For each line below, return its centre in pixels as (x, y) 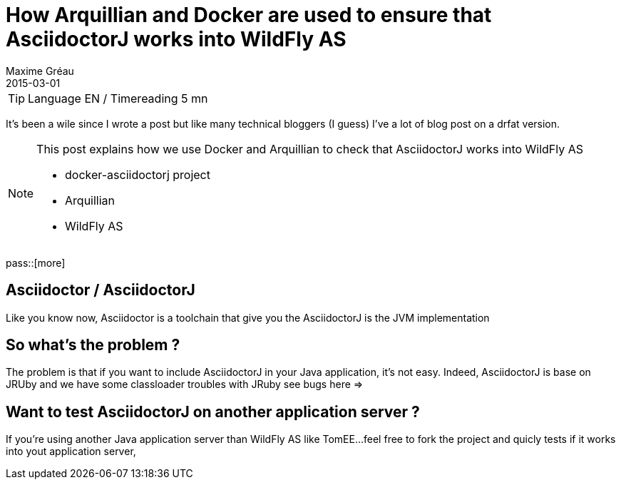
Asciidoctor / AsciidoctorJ (101, 290)
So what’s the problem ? (93, 345)
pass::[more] (36, 262)
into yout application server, (71, 451)
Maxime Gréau (40, 71)
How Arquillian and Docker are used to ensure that (249, 15)
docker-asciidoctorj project (138, 174)
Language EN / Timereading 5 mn (118, 98)
